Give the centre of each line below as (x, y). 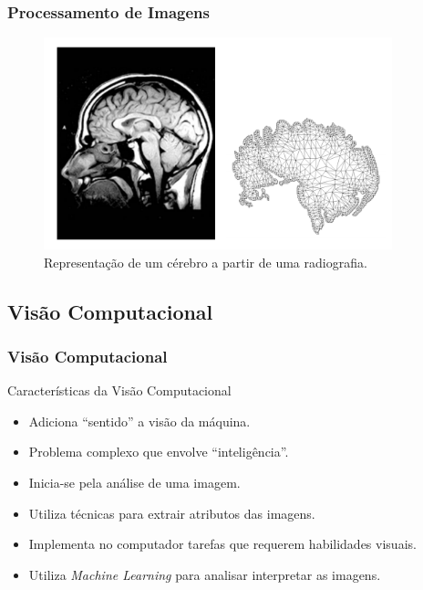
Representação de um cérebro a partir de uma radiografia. (206, 262)
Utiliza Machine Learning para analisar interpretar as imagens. (205, 574)
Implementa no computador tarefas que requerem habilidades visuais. (222, 544)
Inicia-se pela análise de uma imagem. (134, 482)
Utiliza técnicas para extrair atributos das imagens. (172, 513)
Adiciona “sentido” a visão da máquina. (139, 421)
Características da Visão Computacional (119, 390)
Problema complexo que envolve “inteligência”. (159, 452)
